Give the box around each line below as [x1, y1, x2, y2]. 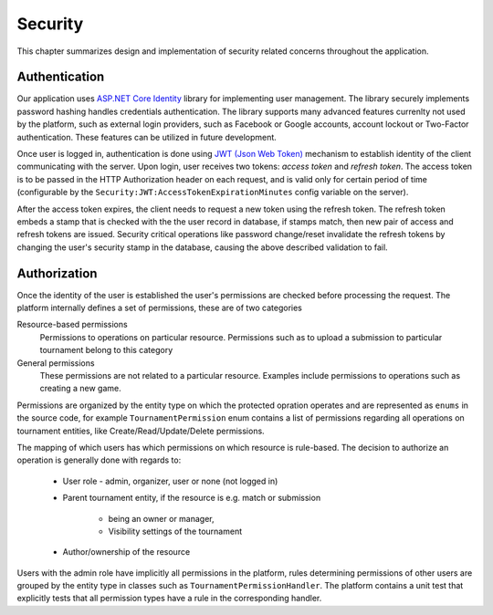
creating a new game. [39, 383, 122, 394]
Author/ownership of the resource [62, 547, 191, 558]
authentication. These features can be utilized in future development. [16, 131, 278, 142]
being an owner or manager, [108, 513, 215, 524]
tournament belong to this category [39, 345, 173, 356]
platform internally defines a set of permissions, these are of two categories [16, 302, 303, 314]
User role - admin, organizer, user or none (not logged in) [62, 475, 278, 486]
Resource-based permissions [16, 319, 128, 330]
